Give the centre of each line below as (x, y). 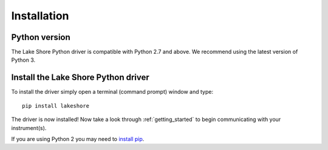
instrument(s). (29, 128)
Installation (40, 16)
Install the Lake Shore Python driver (80, 78)
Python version (41, 37)
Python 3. (23, 60)
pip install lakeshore (56, 106)
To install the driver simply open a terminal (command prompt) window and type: (112, 92)
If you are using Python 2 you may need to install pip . (78, 139)
